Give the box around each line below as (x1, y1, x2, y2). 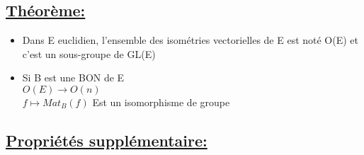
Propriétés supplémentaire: (6, 129, 207, 151)
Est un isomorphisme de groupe (92, 94, 230, 109)
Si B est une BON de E (22, 70, 125, 85)
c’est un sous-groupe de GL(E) (22, 46, 156, 61)
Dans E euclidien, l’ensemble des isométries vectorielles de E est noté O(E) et (22, 33, 359, 47)
